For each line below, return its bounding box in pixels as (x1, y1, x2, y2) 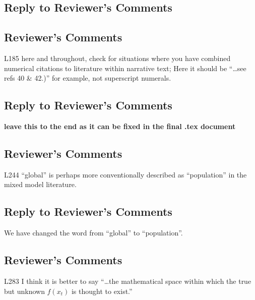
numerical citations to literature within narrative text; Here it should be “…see (4, 63, 246, 73)
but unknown (4, 285, 45, 296)
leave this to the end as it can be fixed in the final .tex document (4, 121, 236, 131)
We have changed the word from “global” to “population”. (4, 227, 183, 238)
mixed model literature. (4, 179, 77, 190)
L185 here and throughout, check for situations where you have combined (4, 52, 231, 63)
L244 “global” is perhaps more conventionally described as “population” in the (4, 169, 247, 179)
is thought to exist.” (71, 285, 133, 296)
